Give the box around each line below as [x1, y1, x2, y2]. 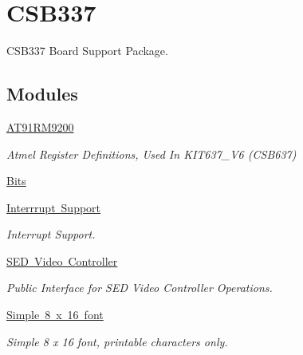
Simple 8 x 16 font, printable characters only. [6, 333, 228, 349]
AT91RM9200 [6, 118, 74, 135]
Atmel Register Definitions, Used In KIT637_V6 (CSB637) [6, 145, 297, 162]
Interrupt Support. [6, 226, 96, 243]
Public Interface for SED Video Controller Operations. [6, 279, 273, 296]
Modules [6, 81, 78, 106]
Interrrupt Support [6, 199, 101, 215]
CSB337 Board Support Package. [6, 42, 168, 59]
